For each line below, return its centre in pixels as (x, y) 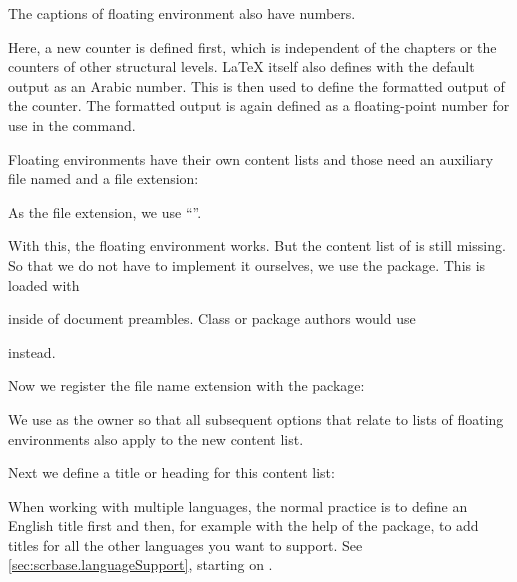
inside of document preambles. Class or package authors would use (212, 318)
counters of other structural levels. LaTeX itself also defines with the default (241, 66)
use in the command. (72, 124)
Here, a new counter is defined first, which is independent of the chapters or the (252, 46)
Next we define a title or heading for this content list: (171, 472)
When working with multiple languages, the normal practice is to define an (238, 505)
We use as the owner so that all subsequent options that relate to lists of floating (256, 418)
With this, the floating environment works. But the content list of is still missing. (257, 245)
